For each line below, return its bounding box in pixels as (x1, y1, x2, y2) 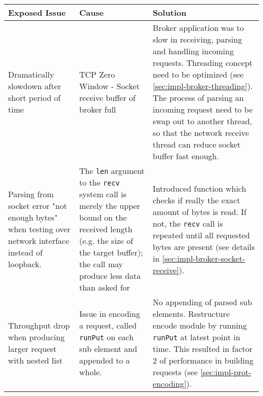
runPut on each (79, 331, 134, 343)
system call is (79, 188, 126, 200)
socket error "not (8, 200, 67, 211)
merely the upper (79, 200, 140, 211)
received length (79, 223, 133, 235)
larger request (8, 343, 57, 354)
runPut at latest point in (153, 331, 240, 343)
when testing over (8, 223, 71, 235)
